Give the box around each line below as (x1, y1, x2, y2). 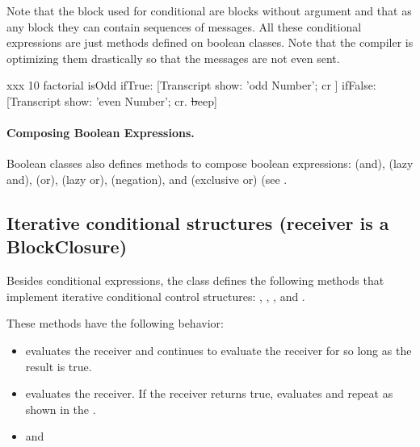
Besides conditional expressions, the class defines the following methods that (6, 272, 384, 289)
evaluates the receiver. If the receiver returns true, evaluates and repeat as (25, 385, 393, 402)
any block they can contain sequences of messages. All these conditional (6, 18, 362, 35)
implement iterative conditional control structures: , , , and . (6, 287, 305, 304)
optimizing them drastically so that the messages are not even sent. (6, 49, 340, 66)
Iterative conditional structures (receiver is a (6, 210, 389, 235)
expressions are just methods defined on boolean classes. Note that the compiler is (6, 34, 414, 51)
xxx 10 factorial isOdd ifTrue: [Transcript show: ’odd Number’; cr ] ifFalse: (6, 77, 376, 94)
